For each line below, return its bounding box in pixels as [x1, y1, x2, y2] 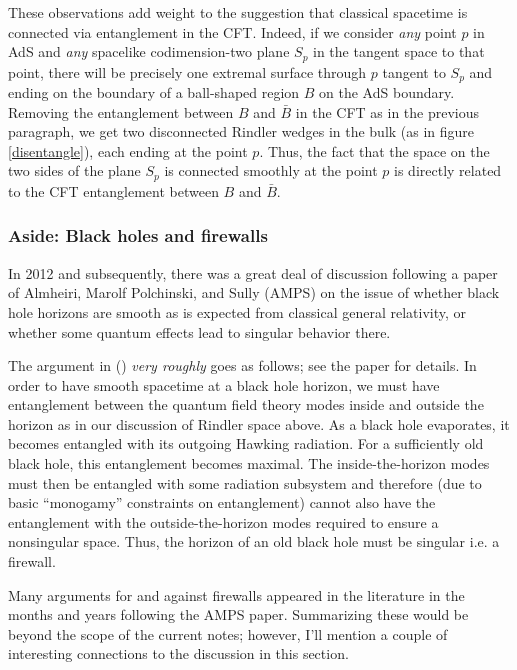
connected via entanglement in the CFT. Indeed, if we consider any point [8, 21, 457, 42]
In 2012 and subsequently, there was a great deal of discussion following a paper [8, 262, 498, 283]
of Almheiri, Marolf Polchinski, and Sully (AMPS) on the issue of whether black [8, 282, 500, 303]
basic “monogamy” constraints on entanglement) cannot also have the [8, 492, 436, 513]
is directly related [394, 160, 502, 181]
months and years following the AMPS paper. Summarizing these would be [8, 604, 469, 625]
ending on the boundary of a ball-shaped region [8, 82, 300, 103]
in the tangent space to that [313, 41, 485, 62]
